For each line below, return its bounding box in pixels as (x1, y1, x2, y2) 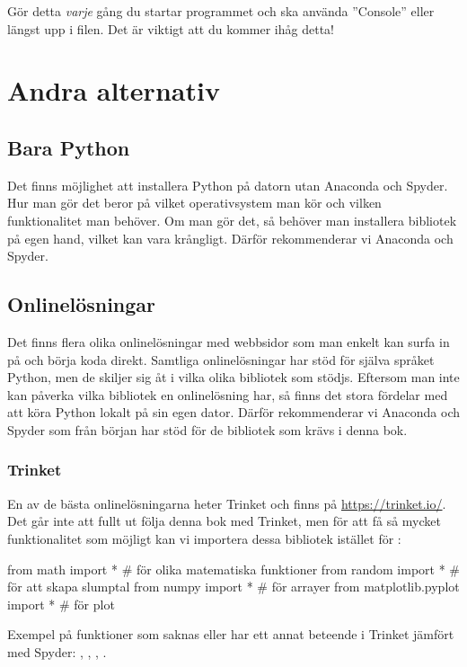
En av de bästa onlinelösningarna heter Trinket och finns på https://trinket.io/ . (7, 494, 446, 512)
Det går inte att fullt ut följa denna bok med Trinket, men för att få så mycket (7, 511, 441, 530)
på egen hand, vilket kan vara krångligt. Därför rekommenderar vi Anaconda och (7, 228, 454, 247)
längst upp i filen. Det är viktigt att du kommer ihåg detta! (7, 19, 334, 38)
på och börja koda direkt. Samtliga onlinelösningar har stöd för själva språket (7, 350, 435, 369)
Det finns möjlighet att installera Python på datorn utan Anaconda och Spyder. (7, 175, 448, 194)
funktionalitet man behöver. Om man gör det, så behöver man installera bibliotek (7, 210, 457, 229)
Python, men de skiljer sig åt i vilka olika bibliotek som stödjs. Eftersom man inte (7, 368, 460, 387)
